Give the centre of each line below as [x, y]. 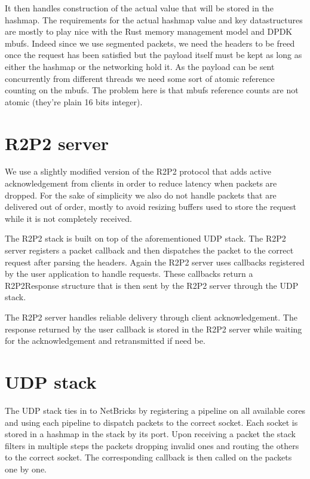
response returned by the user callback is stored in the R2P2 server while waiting [154, 329]
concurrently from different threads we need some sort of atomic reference [140, 78]
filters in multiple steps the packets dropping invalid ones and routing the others [152, 445]
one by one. [26, 469]
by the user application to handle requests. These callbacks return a [129, 274]
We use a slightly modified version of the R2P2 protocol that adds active [138, 171]
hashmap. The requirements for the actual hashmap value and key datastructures [154, 19]
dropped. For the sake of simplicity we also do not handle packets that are [141, 195]
